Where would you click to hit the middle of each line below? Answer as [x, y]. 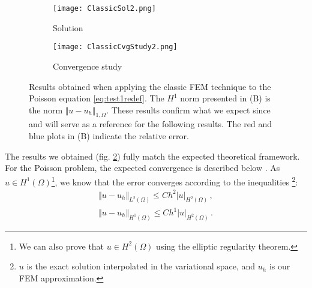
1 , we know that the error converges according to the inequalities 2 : [175, 181]
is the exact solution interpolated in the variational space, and [141, 266]
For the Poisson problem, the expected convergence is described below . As [142, 168]
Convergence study [88, 66]
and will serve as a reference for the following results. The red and [150, 124]
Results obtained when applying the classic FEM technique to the [150, 86]
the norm [46, 109]
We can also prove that [61, 246]
